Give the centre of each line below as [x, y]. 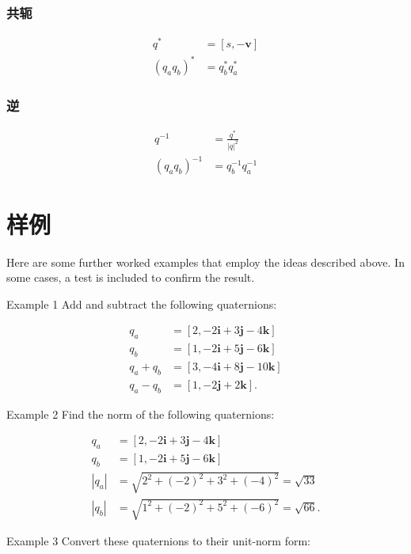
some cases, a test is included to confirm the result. [131, 277]
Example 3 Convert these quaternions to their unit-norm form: [159, 541]
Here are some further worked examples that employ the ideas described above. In [205, 262]
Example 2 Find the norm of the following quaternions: [141, 414]
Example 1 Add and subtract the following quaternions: [142, 304]
